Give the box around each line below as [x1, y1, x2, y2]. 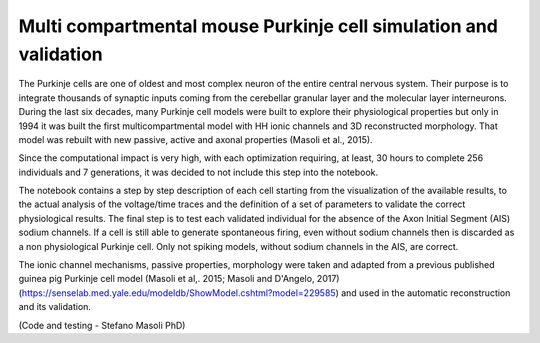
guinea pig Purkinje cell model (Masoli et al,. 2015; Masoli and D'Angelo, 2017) [18, 273, 340, 285]
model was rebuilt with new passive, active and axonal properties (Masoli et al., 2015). [18, 133, 374, 145]
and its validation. [18, 301, 92, 313]
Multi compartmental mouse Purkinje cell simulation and [18, 15, 499, 37]
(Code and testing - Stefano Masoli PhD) [18, 319, 186, 331]
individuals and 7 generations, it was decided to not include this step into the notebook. [18, 166, 379, 178]
